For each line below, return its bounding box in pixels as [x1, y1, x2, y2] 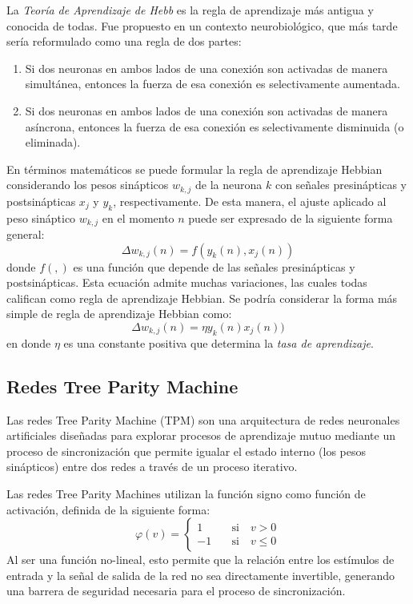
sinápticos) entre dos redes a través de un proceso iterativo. [6, 458, 298, 475]
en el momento [102, 209, 174, 226]
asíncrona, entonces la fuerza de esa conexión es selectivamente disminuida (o [25, 118, 404, 135]
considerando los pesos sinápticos [6, 176, 169, 193]
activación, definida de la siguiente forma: [6, 501, 211, 517]
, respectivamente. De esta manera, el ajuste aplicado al [113, 192, 387, 209]
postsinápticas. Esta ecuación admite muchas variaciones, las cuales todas [6, 274, 367, 291]
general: [6, 226, 45, 243]
